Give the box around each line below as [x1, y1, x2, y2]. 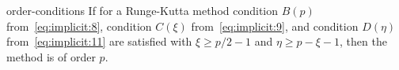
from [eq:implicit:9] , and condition [191, 17, 359, 34]
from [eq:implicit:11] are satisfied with [6, 33, 192, 50]
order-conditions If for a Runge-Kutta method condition [6, 2, 279, 18]
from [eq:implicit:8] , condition [6, 17, 152, 34]
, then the [339, 33, 387, 50]
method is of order [6, 48, 96, 64]
